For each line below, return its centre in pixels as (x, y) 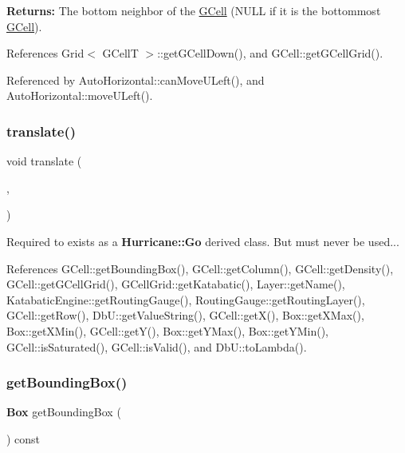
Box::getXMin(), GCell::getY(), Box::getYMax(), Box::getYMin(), (167, 330)
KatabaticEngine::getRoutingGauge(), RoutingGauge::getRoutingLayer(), (186, 299)
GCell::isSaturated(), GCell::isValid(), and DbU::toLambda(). (157, 346)
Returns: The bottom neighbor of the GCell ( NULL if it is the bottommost (194, 10)
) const (24, 438)
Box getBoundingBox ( (64, 412)
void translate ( (44, 161)
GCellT (120, 53)
